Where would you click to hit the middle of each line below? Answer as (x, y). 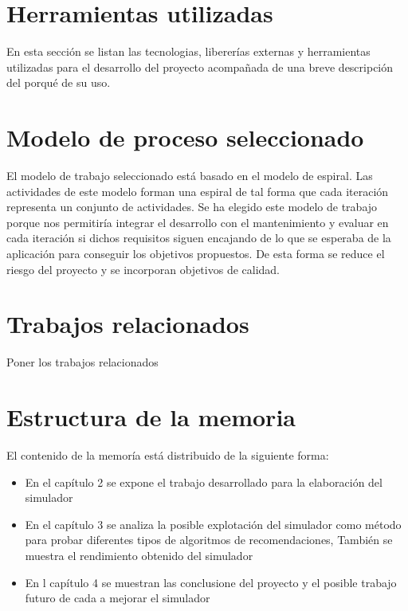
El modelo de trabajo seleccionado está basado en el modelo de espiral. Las (190, 176)
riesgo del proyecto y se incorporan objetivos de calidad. (143, 269)
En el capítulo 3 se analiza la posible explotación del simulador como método (213, 524)
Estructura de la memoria (151, 417)
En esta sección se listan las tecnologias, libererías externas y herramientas (188, 51)
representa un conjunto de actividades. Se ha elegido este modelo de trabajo (192, 207)
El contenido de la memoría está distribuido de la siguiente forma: (168, 455)
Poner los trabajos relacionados (82, 362)
